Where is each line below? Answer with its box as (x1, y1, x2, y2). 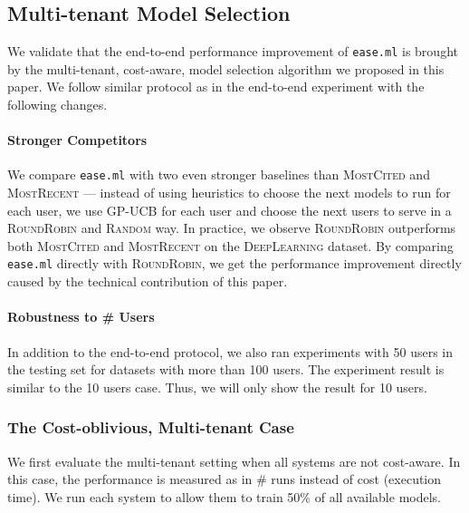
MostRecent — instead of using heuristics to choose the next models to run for (7, 183, 451, 202)
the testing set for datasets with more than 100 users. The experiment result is (7, 360, 445, 379)
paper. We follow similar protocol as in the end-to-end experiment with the (7, 77, 425, 96)
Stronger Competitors (7, 131, 148, 150)
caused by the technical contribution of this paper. (7, 272, 288, 291)
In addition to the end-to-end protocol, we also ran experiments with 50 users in (7, 342, 454, 361)
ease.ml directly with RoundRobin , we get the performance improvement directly (7, 254, 462, 273)
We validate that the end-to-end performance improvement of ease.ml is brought (7, 42, 458, 61)
